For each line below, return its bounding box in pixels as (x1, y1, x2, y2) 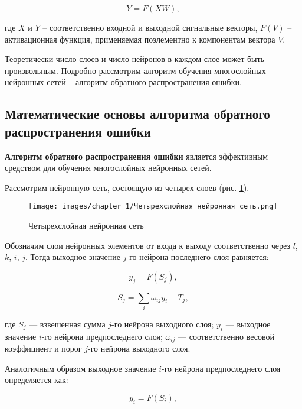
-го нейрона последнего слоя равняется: (126, 251, 269, 263)
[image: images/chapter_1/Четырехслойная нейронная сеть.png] (28, 202, 278, 211)
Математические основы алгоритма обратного (5, 105, 270, 123)
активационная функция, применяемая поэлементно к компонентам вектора (5, 33, 275, 45)
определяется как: (5, 374, 68, 386)
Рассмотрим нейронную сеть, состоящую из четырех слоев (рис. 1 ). (5, 181, 250, 193)
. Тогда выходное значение (25, 251, 121, 263)
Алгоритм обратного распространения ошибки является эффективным (5, 150, 268, 162)
